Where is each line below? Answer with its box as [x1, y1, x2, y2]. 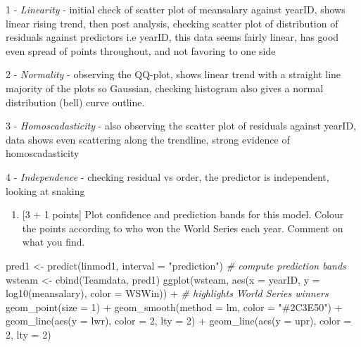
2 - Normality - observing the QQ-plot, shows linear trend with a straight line [6, 67, 341, 82]
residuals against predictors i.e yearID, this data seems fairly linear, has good [6, 30, 339, 44]
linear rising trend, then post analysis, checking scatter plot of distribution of [6, 15, 338, 30]
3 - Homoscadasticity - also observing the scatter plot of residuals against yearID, [6, 118, 356, 133]
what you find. [22, 234, 85, 249]
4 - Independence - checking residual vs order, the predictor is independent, [6, 169, 329, 184]
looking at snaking [6, 183, 85, 198]
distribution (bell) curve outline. [6, 94, 145, 109]
